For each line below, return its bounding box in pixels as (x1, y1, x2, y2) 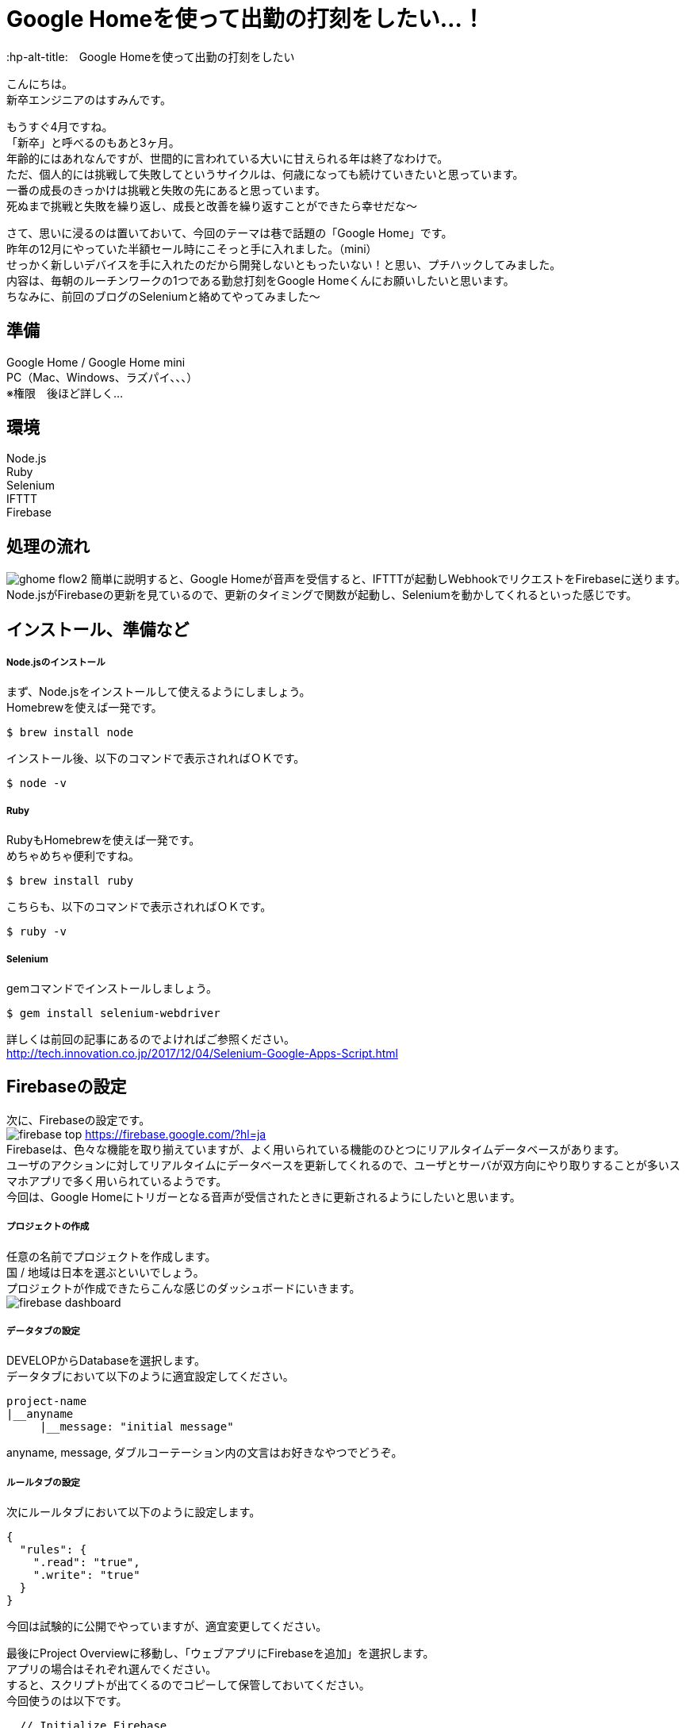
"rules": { (19, 1543, 87, 1557)
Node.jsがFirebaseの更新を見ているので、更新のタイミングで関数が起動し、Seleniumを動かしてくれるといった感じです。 (6, 588, 638, 602)
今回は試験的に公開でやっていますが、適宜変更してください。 (6, 1619, 328, 1634)
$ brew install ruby (6, 874, 134, 888)
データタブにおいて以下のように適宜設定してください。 (6, 1369, 294, 1384)
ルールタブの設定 (6, 1476, 80, 1488)
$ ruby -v (6, 925, 67, 939)
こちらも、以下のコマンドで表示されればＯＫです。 (6, 900, 272, 914)
